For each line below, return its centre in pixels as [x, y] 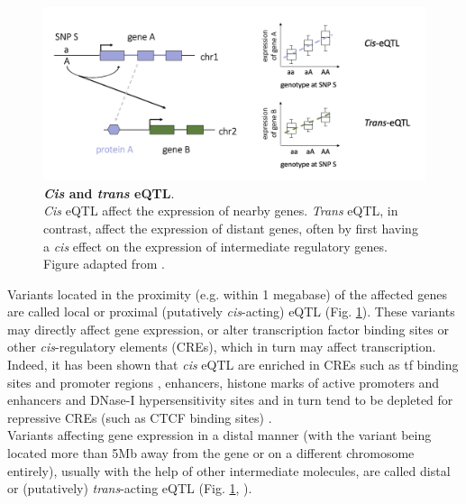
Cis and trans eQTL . [109, 192]
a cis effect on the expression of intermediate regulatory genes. [215, 246]
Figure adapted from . [104, 264]
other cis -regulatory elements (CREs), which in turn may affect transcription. [222, 347]
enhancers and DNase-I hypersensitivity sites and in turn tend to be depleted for [230, 400]
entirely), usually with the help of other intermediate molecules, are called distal [229, 470]
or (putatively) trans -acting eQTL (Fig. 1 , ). [130, 488]
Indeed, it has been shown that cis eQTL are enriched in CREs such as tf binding [233, 365]
